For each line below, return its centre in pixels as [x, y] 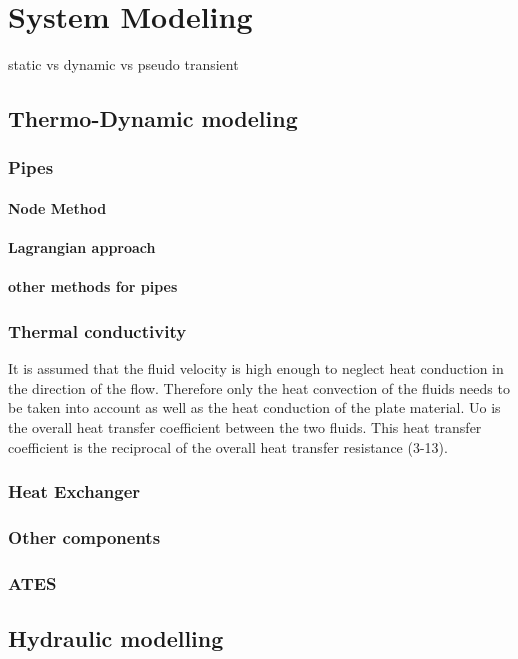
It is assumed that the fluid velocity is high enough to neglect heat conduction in [256, 368]
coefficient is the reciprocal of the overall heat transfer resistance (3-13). [228, 446]
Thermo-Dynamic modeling [153, 118]
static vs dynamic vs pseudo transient [123, 64]
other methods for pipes [93, 286]
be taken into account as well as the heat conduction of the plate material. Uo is [254, 407]
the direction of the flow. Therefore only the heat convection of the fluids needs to [259, 387]
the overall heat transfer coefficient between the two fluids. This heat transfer [245, 426]
